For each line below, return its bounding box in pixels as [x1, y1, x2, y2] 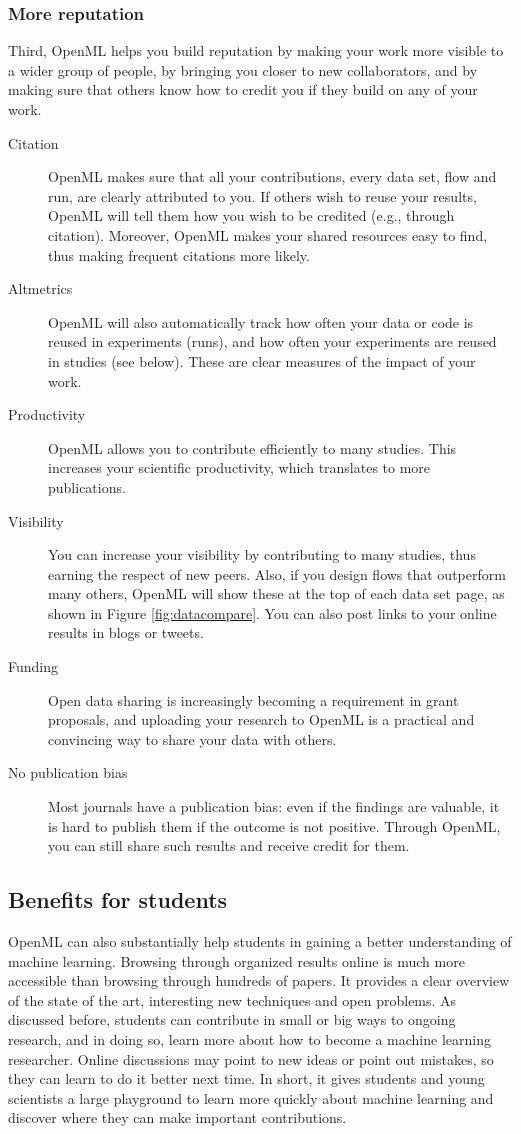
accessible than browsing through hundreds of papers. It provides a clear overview [8, 970, 510, 991]
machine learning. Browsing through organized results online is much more [8, 950, 465, 971]
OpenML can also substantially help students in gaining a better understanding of [8, 931, 512, 952]
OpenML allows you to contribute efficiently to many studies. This [48, 437, 457, 458]
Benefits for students [8, 884, 228, 915]
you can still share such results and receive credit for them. [48, 835, 410, 856]
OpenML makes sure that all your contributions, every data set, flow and [48, 166, 497, 187]
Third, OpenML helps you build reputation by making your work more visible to [8, 40, 504, 61]
